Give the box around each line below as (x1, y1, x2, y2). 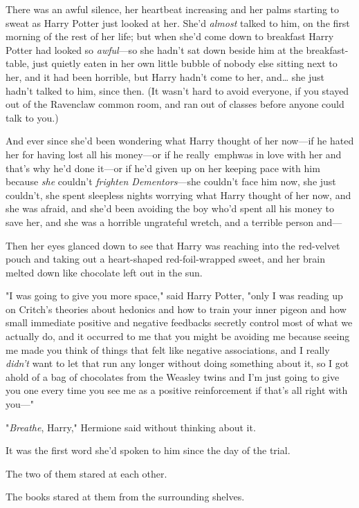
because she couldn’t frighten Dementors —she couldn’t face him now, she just (6, 174, 336, 189)
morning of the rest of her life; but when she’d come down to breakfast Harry (6, 29, 334, 44)
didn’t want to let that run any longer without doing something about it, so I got (6, 356, 349, 370)
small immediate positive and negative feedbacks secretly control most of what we (6, 315, 353, 330)
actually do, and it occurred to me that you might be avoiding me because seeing (6, 329, 350, 344)
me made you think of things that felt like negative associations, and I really (6, 342, 330, 357)
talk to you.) (6, 110, 59, 124)
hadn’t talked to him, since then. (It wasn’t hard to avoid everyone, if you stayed (6, 83, 349, 97)
